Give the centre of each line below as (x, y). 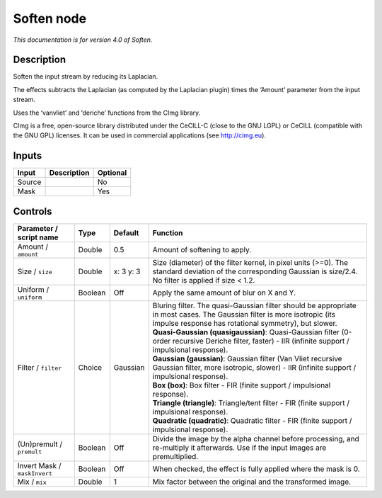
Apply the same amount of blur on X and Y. (224, 293)
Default (126, 232)
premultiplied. (175, 456)
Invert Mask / (39, 465)
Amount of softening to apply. (202, 250)
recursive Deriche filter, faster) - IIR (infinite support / (261, 341)
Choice (90, 367)
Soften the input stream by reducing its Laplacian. (86, 77)
